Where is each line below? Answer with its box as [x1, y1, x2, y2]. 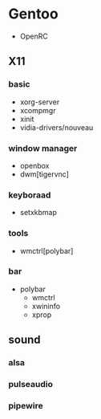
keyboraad [8, 189, 51, 201]
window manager [8, 142, 78, 153]
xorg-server [19, 97, 60, 107]
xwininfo [31, 301, 61, 311]
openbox [19, 161, 50, 170]
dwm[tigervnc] [19, 169, 70, 179]
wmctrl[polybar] [19, 246, 74, 255]
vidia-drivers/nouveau [19, 122, 94, 132]
